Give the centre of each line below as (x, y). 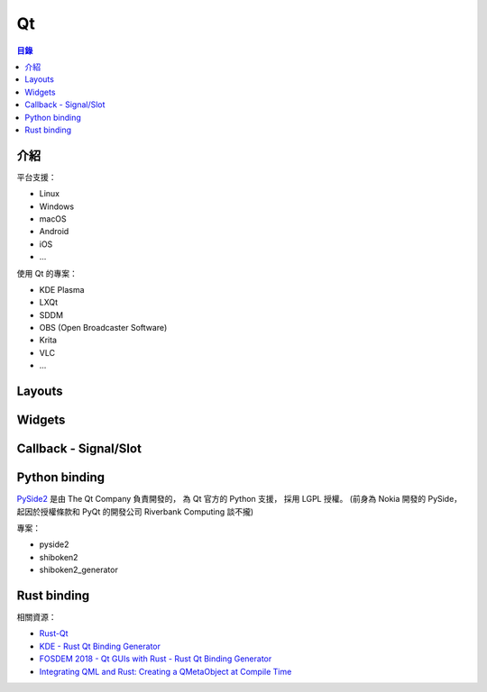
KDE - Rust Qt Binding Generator (100, 646)
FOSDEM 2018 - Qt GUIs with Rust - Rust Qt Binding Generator (156, 659)
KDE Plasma (62, 289)
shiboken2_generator (79, 570)
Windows (57, 206)
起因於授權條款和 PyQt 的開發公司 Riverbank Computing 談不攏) (135, 511)
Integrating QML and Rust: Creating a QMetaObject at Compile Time (165, 671)
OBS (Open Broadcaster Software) (103, 328)
